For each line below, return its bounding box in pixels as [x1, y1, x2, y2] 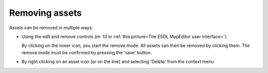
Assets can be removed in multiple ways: [9, 25, 93, 31]
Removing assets [9, 7, 82, 18]
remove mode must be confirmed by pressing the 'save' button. [21, 49, 152, 55]
